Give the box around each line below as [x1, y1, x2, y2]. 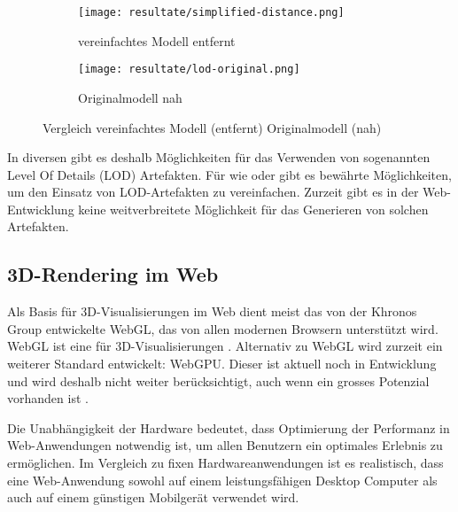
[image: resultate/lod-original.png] [78, 63, 300, 76]
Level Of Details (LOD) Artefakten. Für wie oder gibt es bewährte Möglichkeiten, [7, 165, 452, 183]
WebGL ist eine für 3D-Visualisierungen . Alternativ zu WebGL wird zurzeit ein [7, 337, 443, 355]
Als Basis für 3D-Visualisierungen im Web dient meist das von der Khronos [7, 302, 417, 321]
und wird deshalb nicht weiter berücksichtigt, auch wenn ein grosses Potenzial [7, 371, 430, 390]
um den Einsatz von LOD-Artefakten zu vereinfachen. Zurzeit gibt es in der [7, 182, 419, 201]
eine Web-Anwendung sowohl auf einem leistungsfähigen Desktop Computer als [7, 470, 438, 489]
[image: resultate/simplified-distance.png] [78, 6, 345, 19]
